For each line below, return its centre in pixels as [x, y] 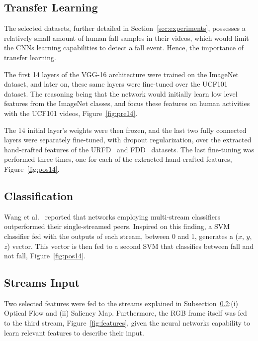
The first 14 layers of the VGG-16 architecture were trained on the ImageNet [121, 74]
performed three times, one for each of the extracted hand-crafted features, [118, 159]
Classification [39, 195]
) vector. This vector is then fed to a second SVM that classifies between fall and [130, 246]
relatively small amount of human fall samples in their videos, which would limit [127, 38]
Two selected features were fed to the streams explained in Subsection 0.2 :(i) [121, 303]
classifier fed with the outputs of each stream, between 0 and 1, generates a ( [121, 236]
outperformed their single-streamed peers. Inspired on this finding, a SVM [117, 226]
